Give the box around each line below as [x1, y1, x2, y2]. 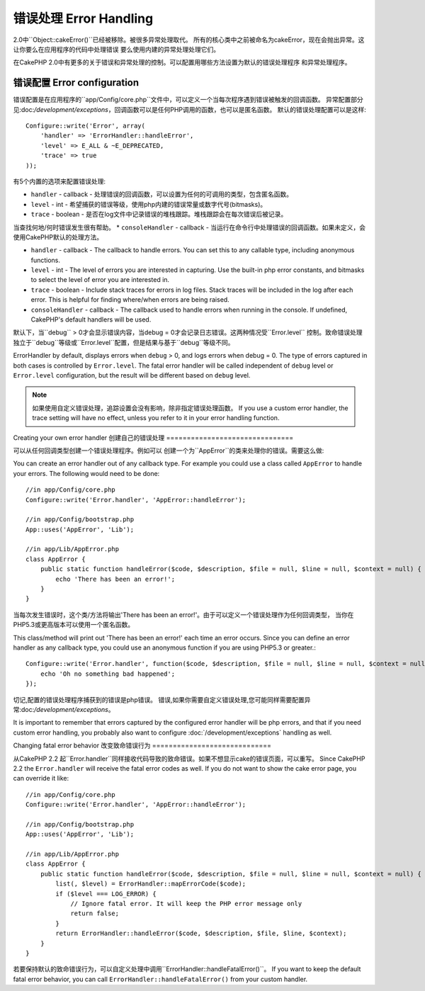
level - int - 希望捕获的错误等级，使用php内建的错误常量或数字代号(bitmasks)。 [30, 200, 267, 208]
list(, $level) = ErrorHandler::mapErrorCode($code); [55, 880, 246, 888]
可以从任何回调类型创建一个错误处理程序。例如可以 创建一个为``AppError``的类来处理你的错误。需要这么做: [13, 446, 324, 455]
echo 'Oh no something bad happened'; [40, 669, 176, 678]
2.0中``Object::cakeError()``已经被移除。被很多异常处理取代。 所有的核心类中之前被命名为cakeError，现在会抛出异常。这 [13, 35, 365, 44]
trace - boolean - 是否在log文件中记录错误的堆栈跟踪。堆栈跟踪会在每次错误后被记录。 [30, 210, 288, 219]
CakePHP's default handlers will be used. [30, 315, 152, 324]
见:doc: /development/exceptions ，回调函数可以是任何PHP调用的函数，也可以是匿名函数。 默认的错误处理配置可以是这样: [13, 105, 366, 113]
